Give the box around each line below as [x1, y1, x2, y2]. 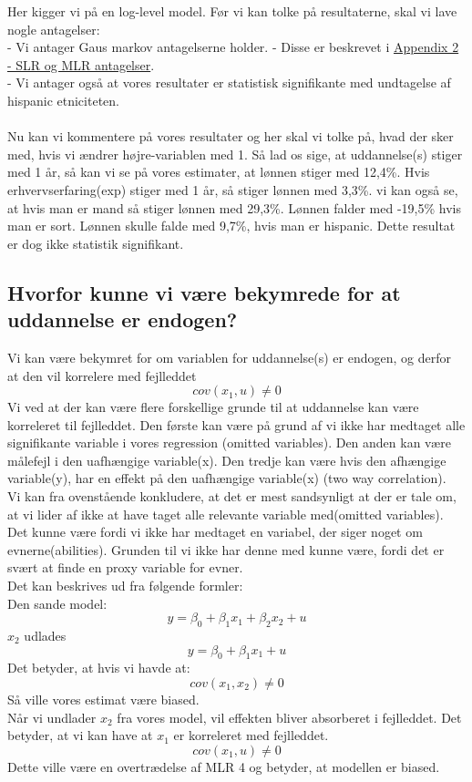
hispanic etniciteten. [7, 90, 119, 109]
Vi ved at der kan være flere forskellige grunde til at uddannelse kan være [7, 397, 419, 417]
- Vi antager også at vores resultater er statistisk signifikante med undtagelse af [7, 73, 451, 92]
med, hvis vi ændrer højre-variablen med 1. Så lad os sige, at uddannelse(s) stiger [7, 144, 463, 163]
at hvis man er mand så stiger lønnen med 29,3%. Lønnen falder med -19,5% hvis [7, 198, 461, 217]
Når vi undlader [7, 707, 97, 726]
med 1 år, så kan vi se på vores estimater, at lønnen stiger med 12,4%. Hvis [7, 162, 430, 181]
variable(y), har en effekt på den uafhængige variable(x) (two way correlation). [7, 468, 446, 488]
